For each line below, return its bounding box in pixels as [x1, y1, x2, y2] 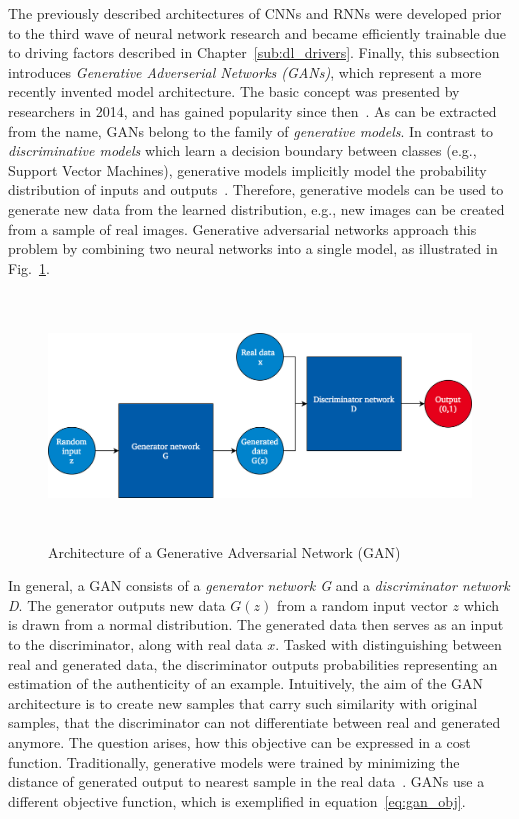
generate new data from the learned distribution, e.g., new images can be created [8, 198, 505, 219]
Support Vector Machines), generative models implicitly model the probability [8, 159, 487, 180]
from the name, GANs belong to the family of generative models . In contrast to [8, 120, 494, 141]
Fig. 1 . [8, 257, 50, 278]
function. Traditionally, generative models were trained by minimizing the [8, 751, 460, 772]
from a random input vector [276, 594, 448, 615]
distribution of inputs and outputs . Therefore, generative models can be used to [8, 179, 504, 200]
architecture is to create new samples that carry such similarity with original [8, 692, 478, 713]
